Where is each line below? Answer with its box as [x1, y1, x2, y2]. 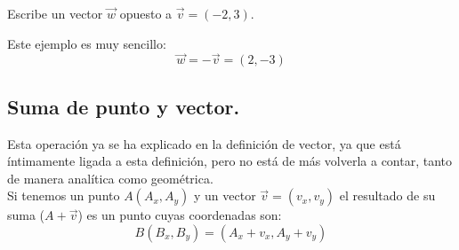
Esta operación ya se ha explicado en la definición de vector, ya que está [7, 134, 401, 152]
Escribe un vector [7, 4, 103, 22]
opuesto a [119, 4, 173, 22]
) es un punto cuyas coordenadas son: [77, 206, 282, 224]
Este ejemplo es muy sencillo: [7, 34, 166, 52]
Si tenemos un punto [7, 186, 120, 205]
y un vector [193, 186, 256, 205]
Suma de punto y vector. [7, 92, 240, 120]
